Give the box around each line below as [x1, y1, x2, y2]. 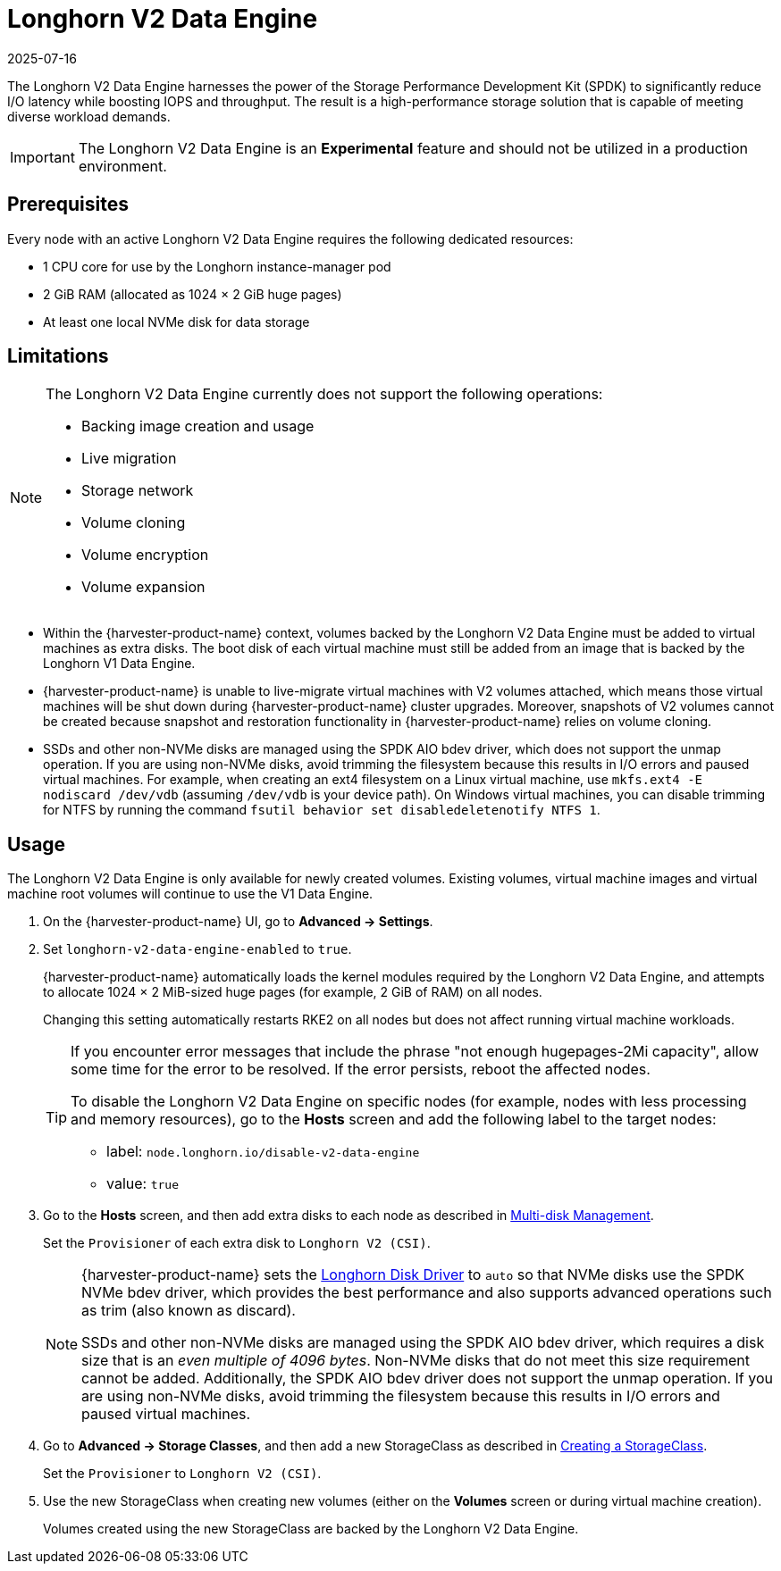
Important [10, 147, 75, 166]
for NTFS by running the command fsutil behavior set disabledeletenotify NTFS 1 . [43, 802, 600, 818]
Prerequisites [7, 193, 129, 216]
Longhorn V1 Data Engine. [43, 656, 196, 672]
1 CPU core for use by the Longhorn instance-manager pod [43, 258, 391, 274]
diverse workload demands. [7, 108, 171, 124]
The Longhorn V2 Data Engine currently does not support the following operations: [46, 385, 603, 404]
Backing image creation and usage [81, 417, 315, 436]
